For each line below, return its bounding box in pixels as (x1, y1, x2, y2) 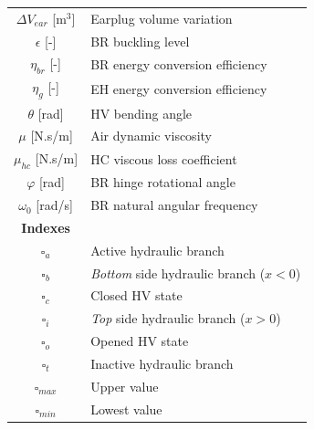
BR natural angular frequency (90, 195, 258, 215)
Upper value (90, 376, 159, 395)
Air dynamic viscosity (90, 126, 212, 145)
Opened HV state (90, 331, 189, 351)
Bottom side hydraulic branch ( (90, 263, 266, 282)
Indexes (21, 217, 70, 236)
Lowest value (90, 399, 162, 418)
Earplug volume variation (90, 8, 233, 27)
